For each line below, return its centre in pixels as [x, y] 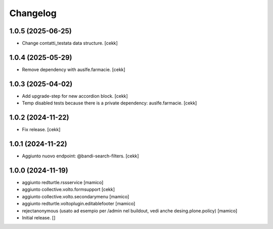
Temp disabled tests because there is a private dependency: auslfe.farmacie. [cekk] [109, 103]
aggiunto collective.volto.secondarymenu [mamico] [76, 196]
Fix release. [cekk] [41, 130]
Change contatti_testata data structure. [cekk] [70, 43]
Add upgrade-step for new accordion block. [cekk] [75, 96]
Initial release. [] [39, 217]
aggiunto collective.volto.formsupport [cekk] [69, 190]
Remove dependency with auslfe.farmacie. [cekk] [74, 69]
